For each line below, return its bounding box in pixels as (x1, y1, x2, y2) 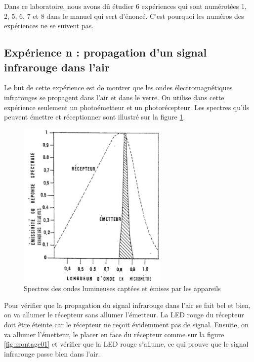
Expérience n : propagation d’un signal (4, 45, 207, 60)
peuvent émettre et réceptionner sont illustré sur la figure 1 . (4, 112, 185, 122)
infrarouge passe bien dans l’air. (4, 348, 100, 359)
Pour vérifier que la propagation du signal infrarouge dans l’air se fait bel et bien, (4, 300, 251, 310)
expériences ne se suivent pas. (4, 20, 94, 31)
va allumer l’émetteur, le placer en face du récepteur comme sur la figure (4, 329, 224, 339)
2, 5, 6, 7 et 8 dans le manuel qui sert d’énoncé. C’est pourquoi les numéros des (4, 10, 244, 21)
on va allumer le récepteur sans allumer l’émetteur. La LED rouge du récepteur (4, 309, 244, 320)
